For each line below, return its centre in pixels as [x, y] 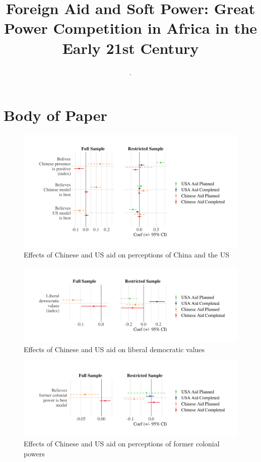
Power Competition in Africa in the [130, 28]
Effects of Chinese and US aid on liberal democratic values [114, 349]
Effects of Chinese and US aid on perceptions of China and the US [127, 255]
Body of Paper [55, 115]
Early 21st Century [130, 48]
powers [34, 453]
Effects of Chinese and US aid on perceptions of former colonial [122, 444]
